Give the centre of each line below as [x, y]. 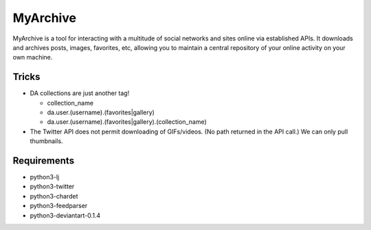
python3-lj [45, 177]
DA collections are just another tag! [80, 93]
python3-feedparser [59, 206]
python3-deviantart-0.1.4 [65, 215]
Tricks [26, 77]
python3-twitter [52, 187]
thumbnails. [46, 141]
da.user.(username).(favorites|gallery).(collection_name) [127, 122]
